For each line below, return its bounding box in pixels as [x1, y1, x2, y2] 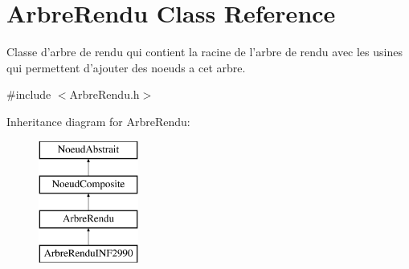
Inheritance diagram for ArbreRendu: [6, 112, 190, 129]
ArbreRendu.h [69, 86, 140, 103]
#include [6, 86, 51, 103]
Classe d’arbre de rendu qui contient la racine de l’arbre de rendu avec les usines [6, 43, 403, 60]
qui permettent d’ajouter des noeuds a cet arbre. [6, 59, 246, 75]
